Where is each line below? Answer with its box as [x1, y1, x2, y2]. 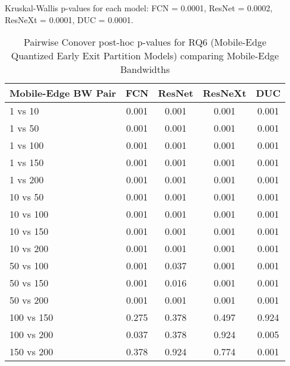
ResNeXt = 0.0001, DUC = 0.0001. [5, 13, 133, 26]
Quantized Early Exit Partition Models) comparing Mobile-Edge [11, 49, 279, 63]
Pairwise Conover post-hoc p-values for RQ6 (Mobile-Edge [23, 35, 266, 49]
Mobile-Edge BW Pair [9, 86, 116, 100]
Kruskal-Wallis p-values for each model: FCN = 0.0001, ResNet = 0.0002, [5, 2, 273, 14]
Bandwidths [120, 62, 170, 77]
